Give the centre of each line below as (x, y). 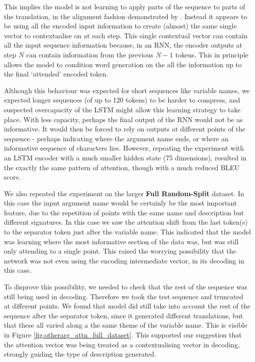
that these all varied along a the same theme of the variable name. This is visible (126, 325)
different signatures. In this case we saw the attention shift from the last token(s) (126, 222)
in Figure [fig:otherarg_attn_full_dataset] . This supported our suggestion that (123, 335)
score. (13, 177)
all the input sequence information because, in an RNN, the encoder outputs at (123, 45)
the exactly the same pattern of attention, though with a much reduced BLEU (122, 167)
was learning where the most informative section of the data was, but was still (121, 241)
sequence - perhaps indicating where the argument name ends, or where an (116, 138)
